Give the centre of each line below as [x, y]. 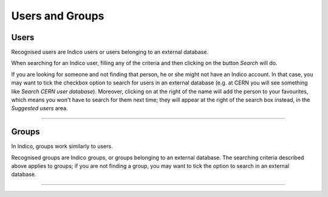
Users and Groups [58, 16]
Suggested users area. [39, 108]
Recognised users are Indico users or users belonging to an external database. [110, 52]
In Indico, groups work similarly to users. [62, 147]
